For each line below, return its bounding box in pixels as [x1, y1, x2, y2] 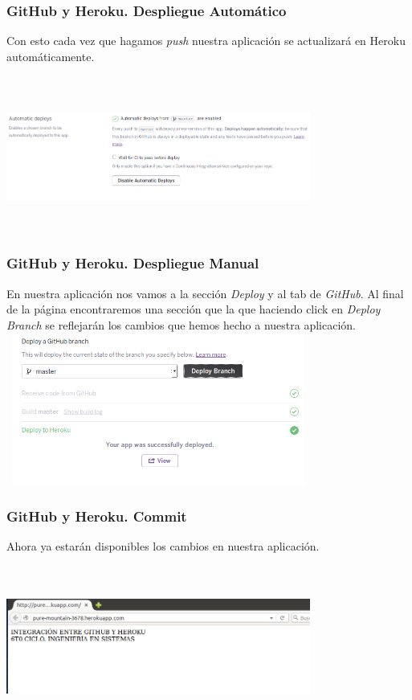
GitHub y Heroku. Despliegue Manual [6, 253, 259, 273]
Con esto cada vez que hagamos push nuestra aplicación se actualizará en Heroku [6, 32, 406, 49]
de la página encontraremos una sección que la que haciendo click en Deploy [6, 301, 381, 317]
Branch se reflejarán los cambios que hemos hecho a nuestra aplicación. [6, 316, 356, 333]
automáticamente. [6, 47, 95, 64]
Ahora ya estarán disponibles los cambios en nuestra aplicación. [6, 538, 320, 555]
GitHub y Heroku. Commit [6, 506, 187, 526]
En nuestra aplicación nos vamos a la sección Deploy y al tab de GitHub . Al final [6, 285, 404, 301]
